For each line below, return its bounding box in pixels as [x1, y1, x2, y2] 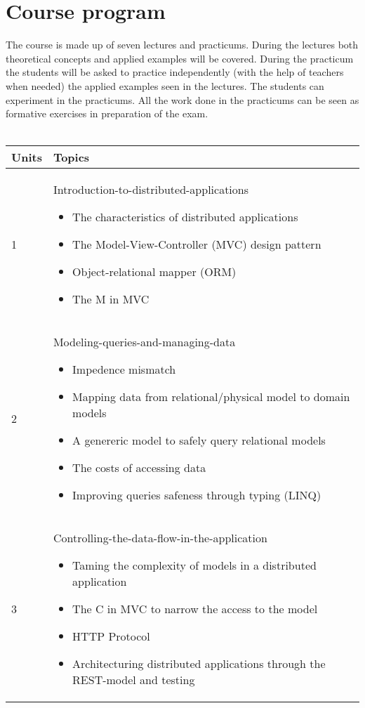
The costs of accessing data [72, 459, 206, 476]
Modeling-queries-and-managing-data [53, 334, 236, 350]
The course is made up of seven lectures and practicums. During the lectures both [6, 37, 359, 52]
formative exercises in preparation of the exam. [6, 106, 208, 121]
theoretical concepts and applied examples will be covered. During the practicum [6, 51, 354, 65]
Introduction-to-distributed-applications [53, 181, 249, 198]
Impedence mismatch [72, 361, 176, 378]
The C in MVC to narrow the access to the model [72, 601, 318, 617]
